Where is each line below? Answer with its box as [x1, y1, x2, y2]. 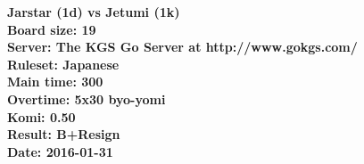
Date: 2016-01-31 [7, 142, 113, 160]
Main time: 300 [7, 72, 103, 91]
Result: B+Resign [7, 125, 120, 143]
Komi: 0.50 [7, 107, 76, 126]
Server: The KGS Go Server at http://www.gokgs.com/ [7, 37, 358, 56]
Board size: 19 [7, 20, 96, 38]
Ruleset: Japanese [7, 54, 120, 73]
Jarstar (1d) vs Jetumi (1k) [7, 3, 180, 20]
